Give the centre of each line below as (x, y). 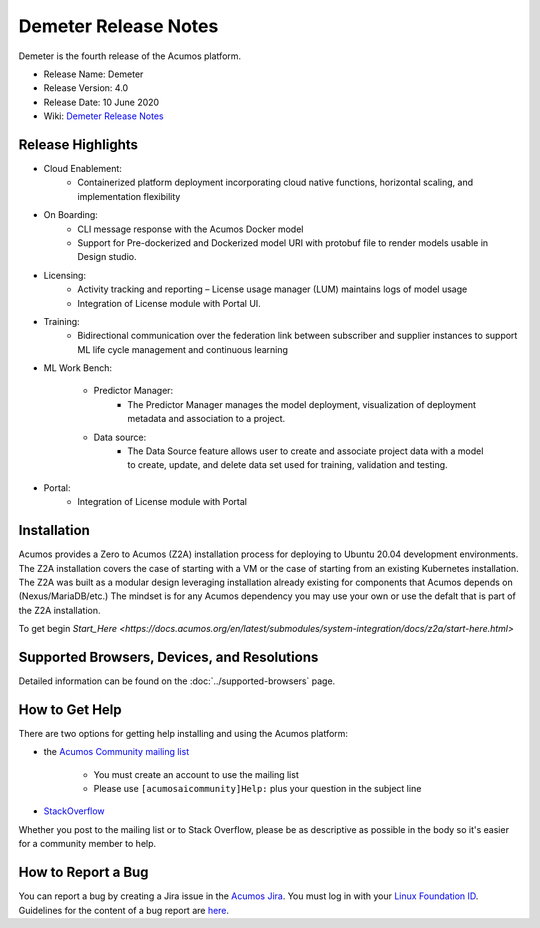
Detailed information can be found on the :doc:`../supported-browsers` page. (177, 681)
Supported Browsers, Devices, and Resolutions (168, 656)
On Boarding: (71, 215)
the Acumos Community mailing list (116, 752)
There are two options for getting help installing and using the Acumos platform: (183, 733)
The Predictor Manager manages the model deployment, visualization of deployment (302, 404)
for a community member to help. (87, 844)
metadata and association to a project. (206, 419)
